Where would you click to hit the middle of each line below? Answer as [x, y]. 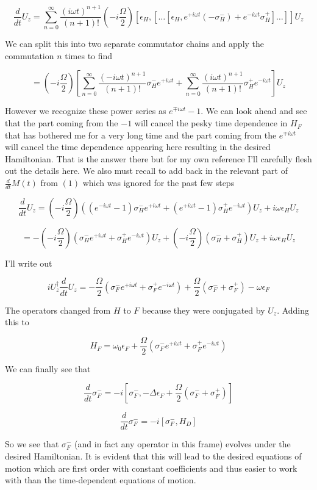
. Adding [293, 310]
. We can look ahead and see [254, 111]
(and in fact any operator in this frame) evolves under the [183, 444]
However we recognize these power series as [86, 111]
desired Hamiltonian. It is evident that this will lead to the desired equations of [153, 456]
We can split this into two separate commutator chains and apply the [135, 44]
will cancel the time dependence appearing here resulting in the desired [138, 147]
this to [17, 322]
